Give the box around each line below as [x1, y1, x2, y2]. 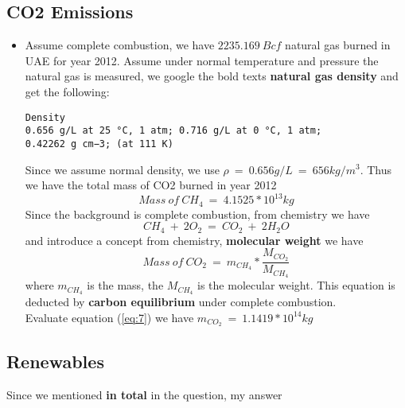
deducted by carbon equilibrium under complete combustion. [25, 293, 337, 309]
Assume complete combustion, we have [25, 37, 215, 53]
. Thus [360, 161, 391, 177]
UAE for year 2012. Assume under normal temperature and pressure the [25, 52, 379, 68]
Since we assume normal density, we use [25, 161, 220, 177]
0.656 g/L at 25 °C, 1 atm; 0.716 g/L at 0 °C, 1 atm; [25, 125, 322, 137]
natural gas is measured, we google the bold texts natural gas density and [25, 68, 399, 84]
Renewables [6, 348, 104, 373]
